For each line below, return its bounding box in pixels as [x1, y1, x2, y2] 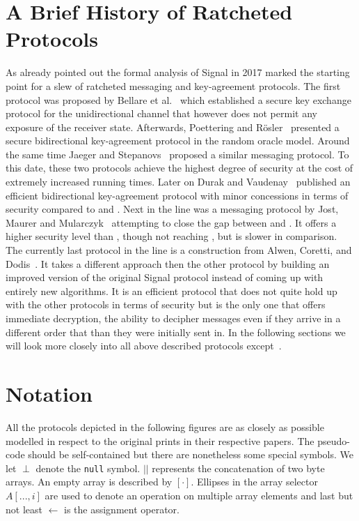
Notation [6, 379, 93, 407]
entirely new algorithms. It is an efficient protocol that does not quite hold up [6, 283, 337, 298]
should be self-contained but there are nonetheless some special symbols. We [28, 447, 353, 462]
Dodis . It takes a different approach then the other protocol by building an [6, 256, 330, 271]
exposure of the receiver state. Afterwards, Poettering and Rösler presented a [6, 119, 340, 134]
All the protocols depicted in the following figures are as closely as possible [6, 419, 324, 434]
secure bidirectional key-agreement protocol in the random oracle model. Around [6, 133, 350, 148]
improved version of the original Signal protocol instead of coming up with [6, 270, 324, 285]
